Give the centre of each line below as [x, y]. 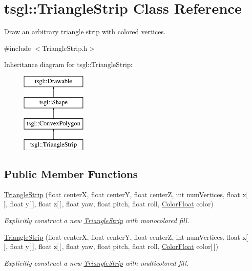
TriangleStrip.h [65, 48]
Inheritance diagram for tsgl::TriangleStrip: [68, 64]
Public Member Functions [71, 174]
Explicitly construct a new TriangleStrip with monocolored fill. [97, 220]
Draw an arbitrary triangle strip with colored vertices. [85, 32]
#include [18, 48]
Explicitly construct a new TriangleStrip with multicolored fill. [96, 262]
